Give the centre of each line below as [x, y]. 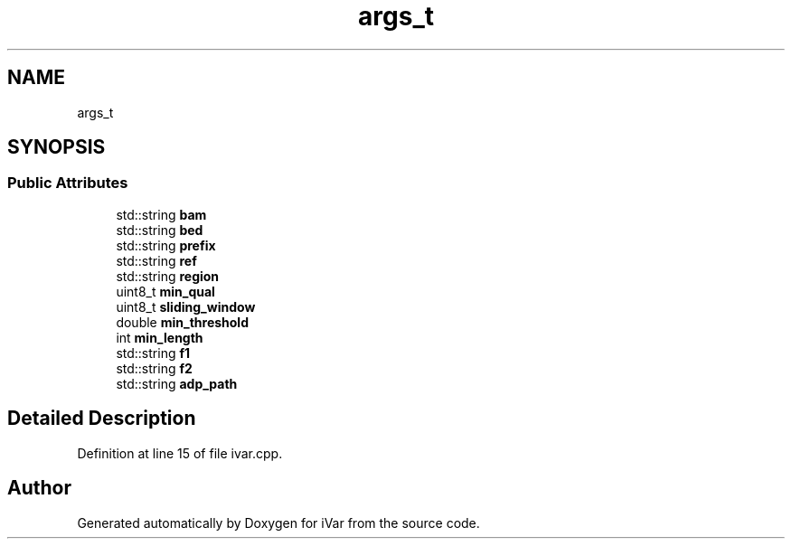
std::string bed [160, 230]
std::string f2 [154, 368]
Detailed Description [102, 419]
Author [39, 488]
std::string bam [161, 214]
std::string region [168, 276]
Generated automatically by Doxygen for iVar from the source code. [278, 522]
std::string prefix [166, 245]
